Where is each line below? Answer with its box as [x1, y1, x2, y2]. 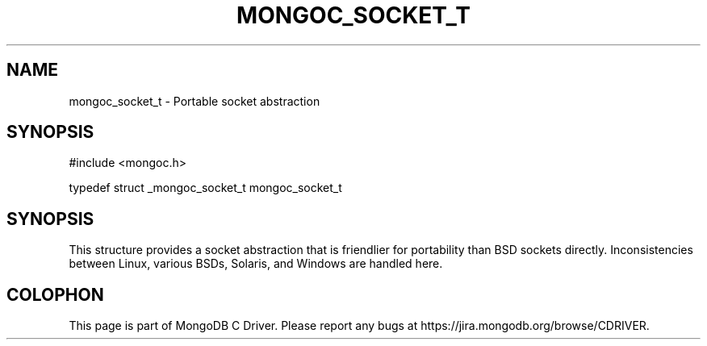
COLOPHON [6, 284, 104, 305]
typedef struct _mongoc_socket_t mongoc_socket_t [69, 181, 342, 195]
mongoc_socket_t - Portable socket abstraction [69, 94, 320, 108]
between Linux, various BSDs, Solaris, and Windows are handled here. [69, 256, 443, 271]
